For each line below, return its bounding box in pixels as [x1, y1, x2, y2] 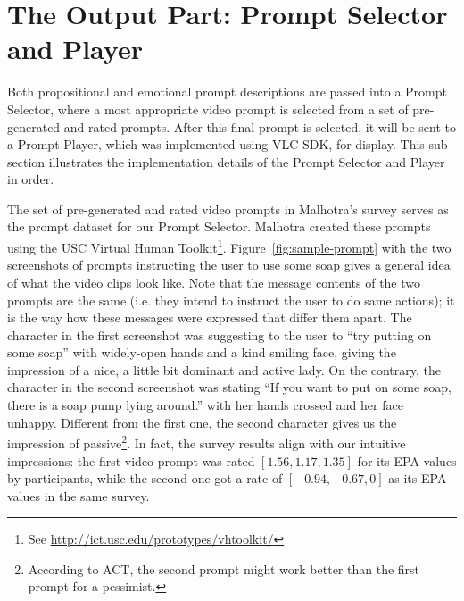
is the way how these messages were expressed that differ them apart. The [7, 308, 412, 327]
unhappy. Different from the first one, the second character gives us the [7, 413, 397, 431]
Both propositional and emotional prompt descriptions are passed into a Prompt [7, 82, 447, 101]
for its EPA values [357, 451, 457, 470]
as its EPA [388, 469, 447, 488]
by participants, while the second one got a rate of [7, 469, 283, 488]
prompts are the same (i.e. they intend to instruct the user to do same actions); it [7, 290, 455, 309]
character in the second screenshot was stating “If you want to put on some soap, [7, 378, 452, 396]
